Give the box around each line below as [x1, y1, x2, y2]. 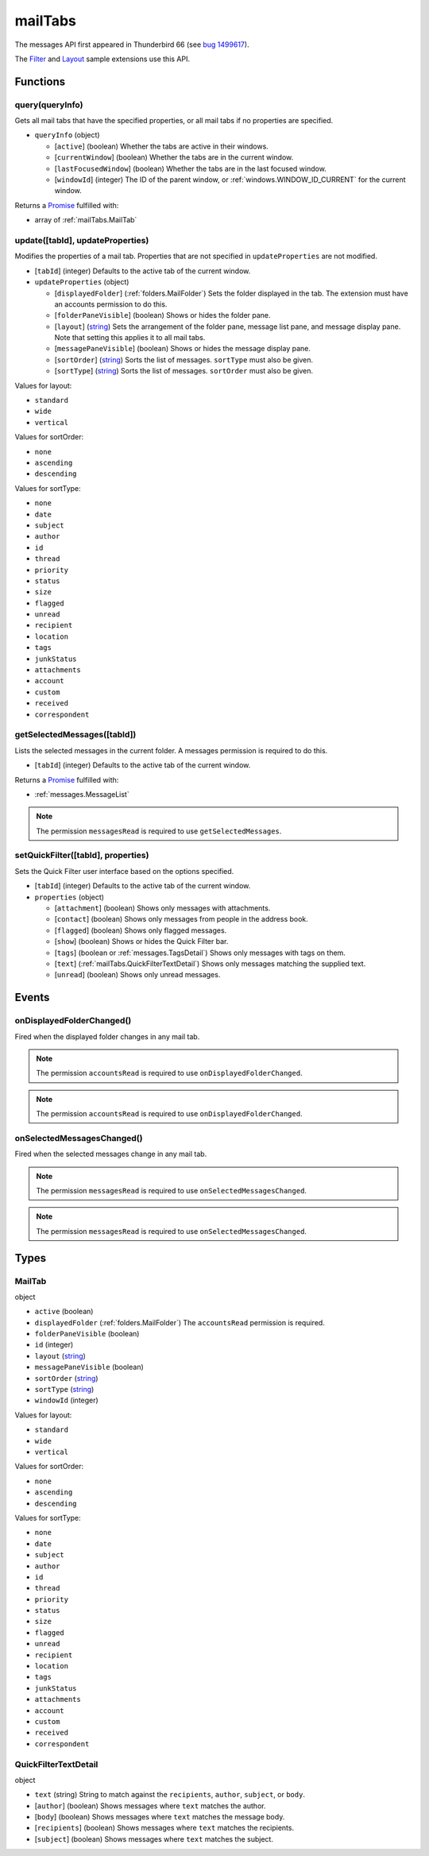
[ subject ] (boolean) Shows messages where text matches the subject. [34, 1834, 274, 1843]
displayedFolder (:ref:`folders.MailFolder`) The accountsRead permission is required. [34, 1317, 325, 1327]
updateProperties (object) [34, 277, 129, 287]
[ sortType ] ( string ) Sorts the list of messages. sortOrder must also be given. [54, 366, 314, 376]
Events [14, 991, 50, 1004]
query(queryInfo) [14, 99, 83, 110]
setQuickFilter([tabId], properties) [14, 850, 149, 861]
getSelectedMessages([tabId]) [14, 729, 137, 740]
